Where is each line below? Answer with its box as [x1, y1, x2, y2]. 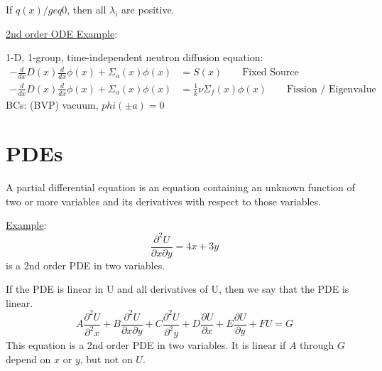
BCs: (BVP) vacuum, [6, 97, 99, 112]
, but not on [80, 351, 133, 366]
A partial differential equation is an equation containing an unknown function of [6, 180, 355, 195]
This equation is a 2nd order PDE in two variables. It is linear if [6, 338, 286, 353]
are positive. [121, 2, 175, 16]
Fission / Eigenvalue [286, 84, 376, 95]
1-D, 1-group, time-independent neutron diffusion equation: [6, 50, 263, 65]
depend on [6, 351, 51, 366]
